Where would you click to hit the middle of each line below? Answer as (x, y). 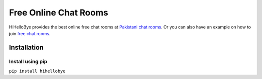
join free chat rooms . (30, 33)
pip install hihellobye (37, 71)
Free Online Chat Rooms (59, 13)
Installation (26, 47)
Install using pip (28, 61)
